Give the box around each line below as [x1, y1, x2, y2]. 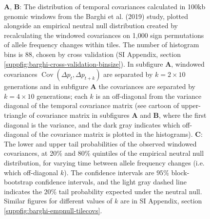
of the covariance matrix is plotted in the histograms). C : [31, 129, 203, 139]
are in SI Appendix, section [120, 196, 202, 206]
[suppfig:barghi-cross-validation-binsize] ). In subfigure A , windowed [4, 58, 205, 69]
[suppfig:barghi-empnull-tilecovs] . [4, 205, 102, 215]
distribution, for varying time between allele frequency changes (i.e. [4, 157, 205, 167]
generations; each [37, 91, 88, 101]
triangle [4, 109, 27, 120]
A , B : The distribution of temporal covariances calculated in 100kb [4, 1, 206, 11]
